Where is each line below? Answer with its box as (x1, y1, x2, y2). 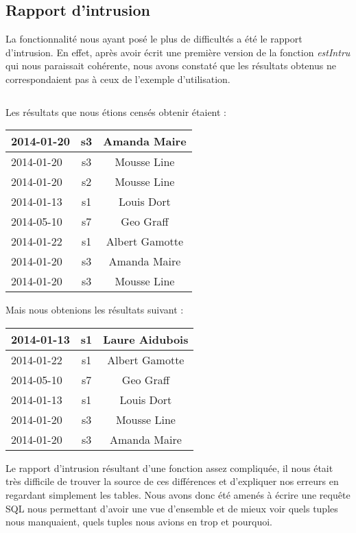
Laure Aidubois (103, 331, 189, 347)
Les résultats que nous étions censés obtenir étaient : (5, 104, 226, 119)
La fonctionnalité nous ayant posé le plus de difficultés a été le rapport (5, 32, 302, 46)
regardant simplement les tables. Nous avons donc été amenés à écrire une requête (5, 487, 351, 501)
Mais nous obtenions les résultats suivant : (5, 303, 184, 317)
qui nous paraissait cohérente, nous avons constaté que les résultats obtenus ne (5, 58, 336, 73)
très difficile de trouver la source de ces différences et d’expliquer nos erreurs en (5, 474, 339, 488)
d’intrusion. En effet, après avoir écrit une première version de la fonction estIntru (5, 45, 351, 59)
